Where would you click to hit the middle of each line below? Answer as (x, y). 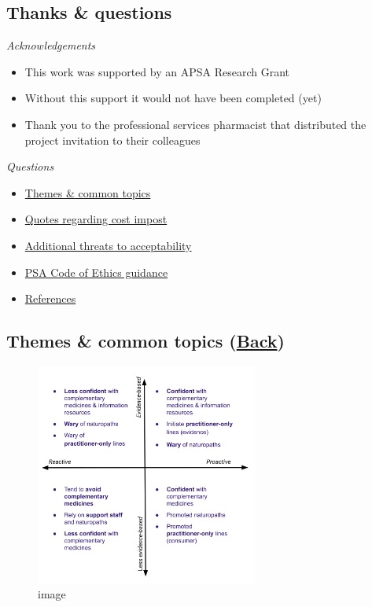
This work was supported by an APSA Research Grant (157, 71)
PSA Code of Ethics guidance (96, 272)
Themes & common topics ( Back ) (145, 341)
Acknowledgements (51, 45)
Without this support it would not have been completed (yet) (173, 98)
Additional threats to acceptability (108, 245)
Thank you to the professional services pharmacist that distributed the (195, 124)
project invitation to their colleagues (112, 140)
